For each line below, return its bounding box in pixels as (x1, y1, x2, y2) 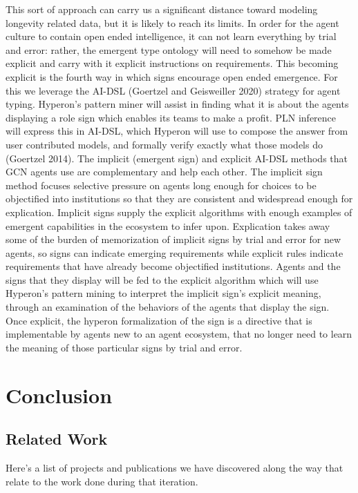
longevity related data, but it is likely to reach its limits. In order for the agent (6, 15, 339, 30)
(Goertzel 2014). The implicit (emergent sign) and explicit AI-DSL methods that (6, 151, 348, 165)
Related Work (6, 428, 108, 449)
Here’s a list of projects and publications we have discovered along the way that (6, 461, 343, 475)
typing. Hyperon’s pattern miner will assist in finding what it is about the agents (6, 97, 349, 111)
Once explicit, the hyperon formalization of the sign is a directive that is (6, 313, 312, 327)
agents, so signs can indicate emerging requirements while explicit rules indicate (6, 245, 343, 260)
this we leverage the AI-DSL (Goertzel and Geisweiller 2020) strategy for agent (6, 83, 341, 97)
